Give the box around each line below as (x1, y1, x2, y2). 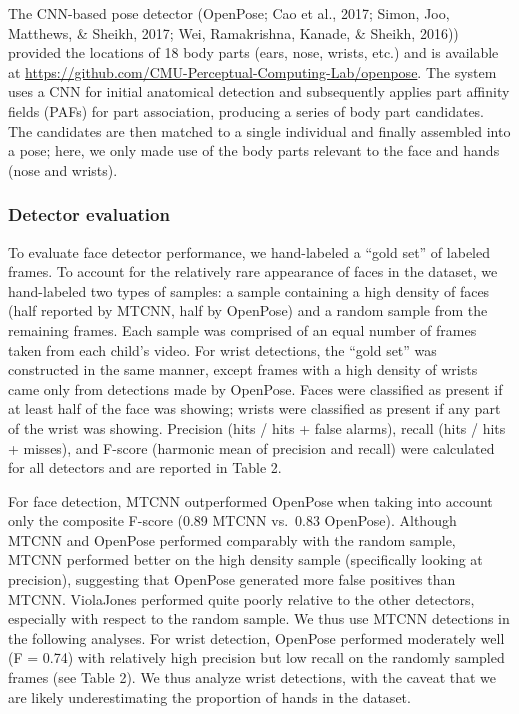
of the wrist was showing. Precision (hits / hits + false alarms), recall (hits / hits (8, 417, 506, 438)
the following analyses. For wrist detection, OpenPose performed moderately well (8, 627, 505, 648)
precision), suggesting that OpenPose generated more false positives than (8, 569, 456, 590)
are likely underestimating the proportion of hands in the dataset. (8, 686, 411, 707)
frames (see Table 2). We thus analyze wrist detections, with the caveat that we (8, 667, 497, 688)
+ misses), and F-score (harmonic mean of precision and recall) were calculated (8, 437, 495, 458)
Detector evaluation (8, 202, 170, 227)
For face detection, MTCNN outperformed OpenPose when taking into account (8, 490, 493, 511)
